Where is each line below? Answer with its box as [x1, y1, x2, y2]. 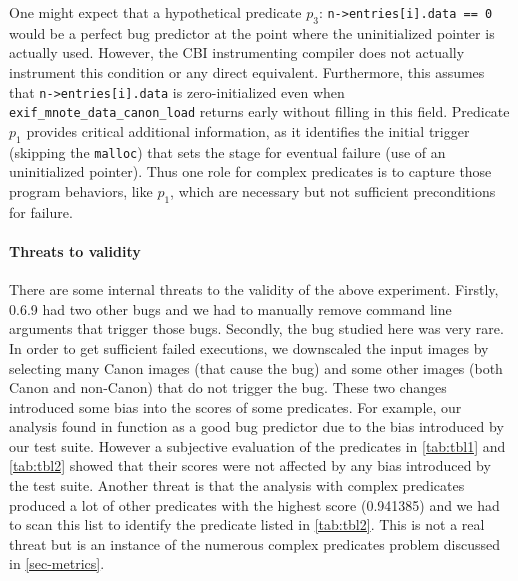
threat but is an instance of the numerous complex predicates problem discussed [9, 533, 501, 554]
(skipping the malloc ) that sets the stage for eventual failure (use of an [9, 141, 446, 162]
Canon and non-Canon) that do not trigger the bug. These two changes [9, 377, 447, 398]
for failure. [9, 201, 73, 222]
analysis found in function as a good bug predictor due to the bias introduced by [9, 416, 504, 437]
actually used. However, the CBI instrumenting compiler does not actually [9, 42, 465, 63]
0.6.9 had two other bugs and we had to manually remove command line [9, 298, 452, 319]
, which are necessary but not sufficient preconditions [170, 180, 496, 201]
